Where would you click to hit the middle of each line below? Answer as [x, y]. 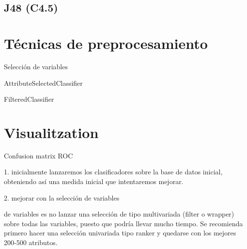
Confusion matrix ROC [39, 155]
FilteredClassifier [29, 99]
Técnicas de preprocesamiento [106, 43]
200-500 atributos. [31, 242]
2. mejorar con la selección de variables [62, 197]
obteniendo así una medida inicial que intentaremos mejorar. [94, 181]
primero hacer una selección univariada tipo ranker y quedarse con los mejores [120, 233]
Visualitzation [51, 132]
